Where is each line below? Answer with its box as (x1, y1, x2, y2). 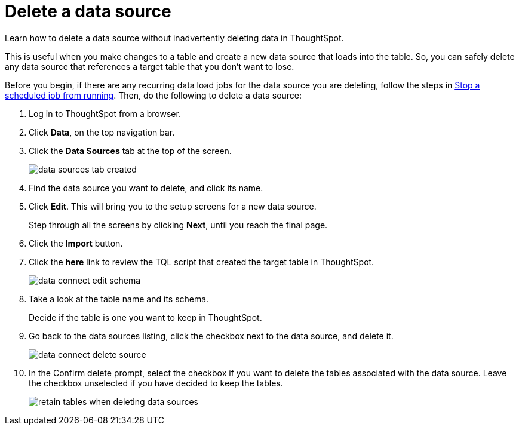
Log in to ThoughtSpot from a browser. (29, 108, 181, 119)
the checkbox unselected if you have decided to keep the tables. (29, 377, 283, 388)
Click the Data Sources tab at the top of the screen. (29, 145, 232, 156)
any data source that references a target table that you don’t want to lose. (5, 61, 294, 72)
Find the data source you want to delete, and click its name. (29, 182, 263, 193)
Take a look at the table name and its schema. (29, 293, 209, 304)
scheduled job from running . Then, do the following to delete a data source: (5, 90, 302, 100)
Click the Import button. (29, 238, 123, 248)
